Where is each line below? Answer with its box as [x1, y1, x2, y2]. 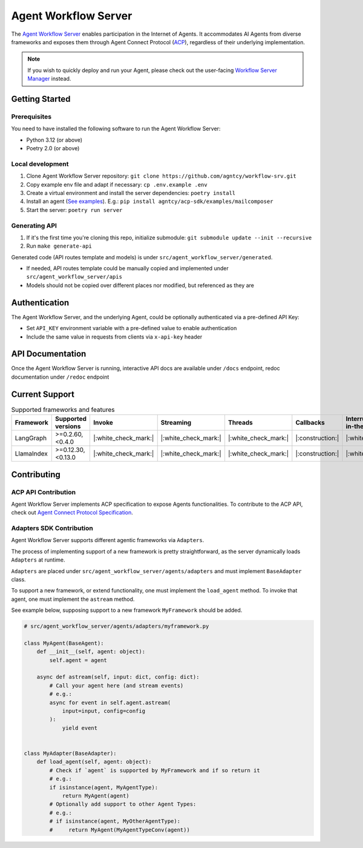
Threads [227, 419, 253, 427]
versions [55, 422, 81, 431]
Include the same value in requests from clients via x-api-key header [26, 333, 203, 340]
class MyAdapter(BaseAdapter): [24, 750, 117, 757]
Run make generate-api [26, 242, 92, 250]
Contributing [11, 469, 60, 480]
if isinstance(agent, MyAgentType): [49, 784, 159, 790]
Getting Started [11, 94, 71, 104]
